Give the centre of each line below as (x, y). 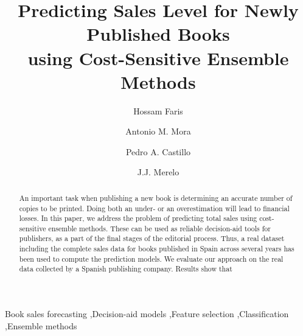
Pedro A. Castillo (158, 151)
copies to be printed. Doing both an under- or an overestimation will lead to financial (154, 208)
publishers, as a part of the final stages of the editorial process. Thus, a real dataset (152, 238)
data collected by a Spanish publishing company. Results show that (126, 269)
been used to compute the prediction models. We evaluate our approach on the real (151, 258)
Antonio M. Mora (158, 131)
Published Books (158, 34)
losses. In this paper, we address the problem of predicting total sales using (138, 218)
